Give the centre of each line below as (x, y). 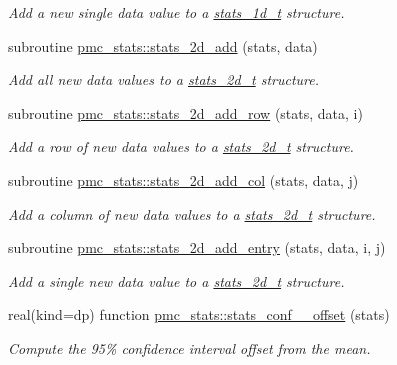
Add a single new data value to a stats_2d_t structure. (176, 280)
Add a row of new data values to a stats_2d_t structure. (181, 146)
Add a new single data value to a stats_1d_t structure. (176, 12)
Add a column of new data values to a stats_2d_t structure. (192, 213)
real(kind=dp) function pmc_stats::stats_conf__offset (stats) (199, 314)
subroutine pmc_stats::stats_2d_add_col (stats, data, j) (183, 179)
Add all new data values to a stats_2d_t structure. (164, 79)
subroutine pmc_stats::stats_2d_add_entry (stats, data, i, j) (197, 247)
